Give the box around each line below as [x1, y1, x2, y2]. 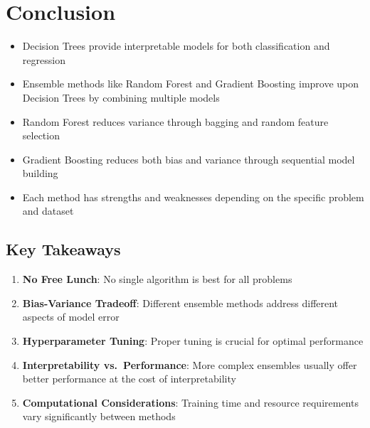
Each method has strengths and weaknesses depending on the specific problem [22, 189, 364, 204]
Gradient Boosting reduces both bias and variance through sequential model [22, 151, 355, 166]
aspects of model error [22, 309, 120, 324]
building [22, 166, 58, 181]
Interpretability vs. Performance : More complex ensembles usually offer [22, 357, 357, 372]
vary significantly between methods [22, 409, 176, 424]
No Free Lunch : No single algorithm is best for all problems [22, 272, 292, 287]
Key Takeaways [6, 238, 121, 260]
